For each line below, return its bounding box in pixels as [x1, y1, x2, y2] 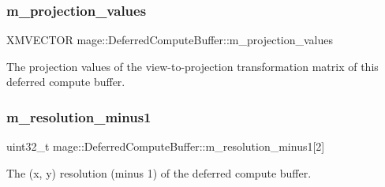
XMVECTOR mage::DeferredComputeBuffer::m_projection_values [6, 32, 334, 48]
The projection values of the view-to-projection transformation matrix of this [6, 58, 379, 74]
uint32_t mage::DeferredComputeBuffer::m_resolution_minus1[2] [6, 138, 325, 155]
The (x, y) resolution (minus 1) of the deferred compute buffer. [6, 164, 312, 181]
